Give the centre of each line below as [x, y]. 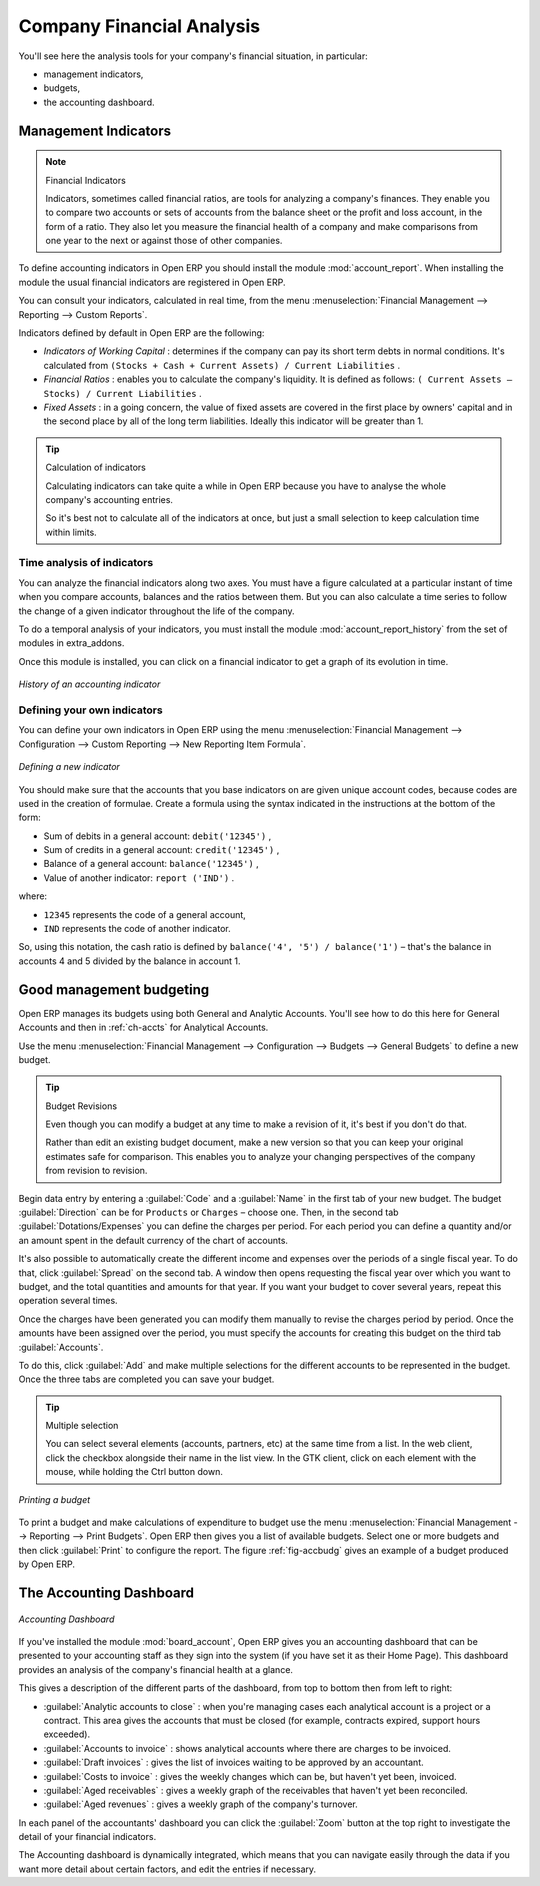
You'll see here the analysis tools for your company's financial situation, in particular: [193, 56]
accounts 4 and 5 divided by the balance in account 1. [129, 961]
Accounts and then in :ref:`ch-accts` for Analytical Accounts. [143, 1027]
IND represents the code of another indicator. [137, 929]
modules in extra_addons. [71, 643]
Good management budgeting [114, 989]
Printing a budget [54, 1499]
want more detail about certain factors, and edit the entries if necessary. [167, 1869]
